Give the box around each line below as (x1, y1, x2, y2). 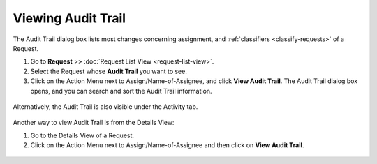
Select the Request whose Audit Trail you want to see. (30, 67, 188, 75)
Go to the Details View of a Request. (30, 131, 135, 140)
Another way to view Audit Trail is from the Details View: (13, 119, 175, 127)
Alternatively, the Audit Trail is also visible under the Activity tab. (13, 102, 198, 111)
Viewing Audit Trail (13, 10, 126, 26)
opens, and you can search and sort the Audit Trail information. (30, 87, 212, 95)
